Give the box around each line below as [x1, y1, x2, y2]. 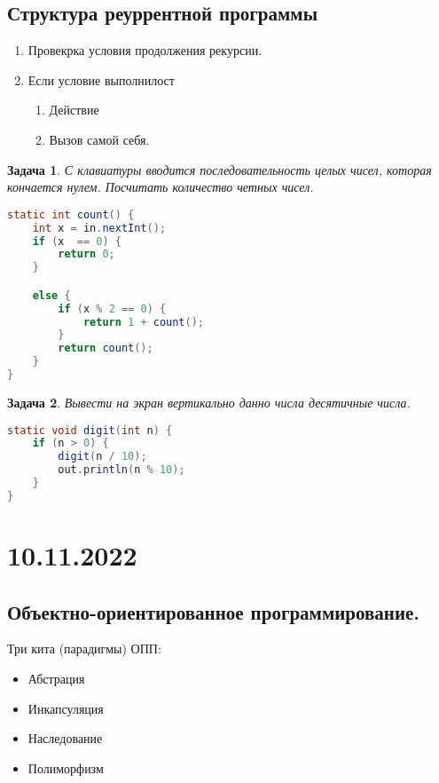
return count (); [58, 342, 153, 355]
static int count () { [7, 208, 135, 221]
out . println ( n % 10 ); [58, 463, 185, 477]
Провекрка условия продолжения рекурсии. [27, 41, 263, 59]
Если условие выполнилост [27, 70, 175, 89]
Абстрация [27, 668, 85, 687]
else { [32, 289, 71, 302]
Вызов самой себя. [49, 130, 150, 148]
